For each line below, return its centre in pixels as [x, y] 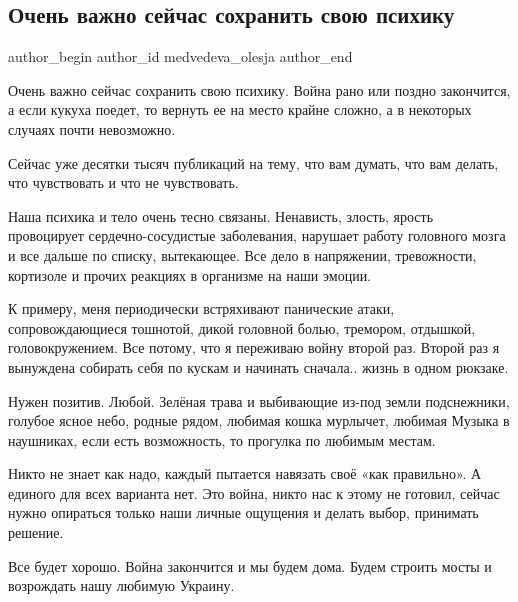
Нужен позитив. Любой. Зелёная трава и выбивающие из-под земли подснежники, [259, 400]
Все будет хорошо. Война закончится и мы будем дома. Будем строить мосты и [250, 565]
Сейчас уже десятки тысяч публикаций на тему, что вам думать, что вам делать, [253, 162]
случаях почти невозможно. [92, 128]
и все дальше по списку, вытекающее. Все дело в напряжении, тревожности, [242, 254]
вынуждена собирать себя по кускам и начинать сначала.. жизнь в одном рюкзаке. [258, 366]
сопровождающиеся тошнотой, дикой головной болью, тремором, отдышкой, [242, 327]
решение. [36, 532]
